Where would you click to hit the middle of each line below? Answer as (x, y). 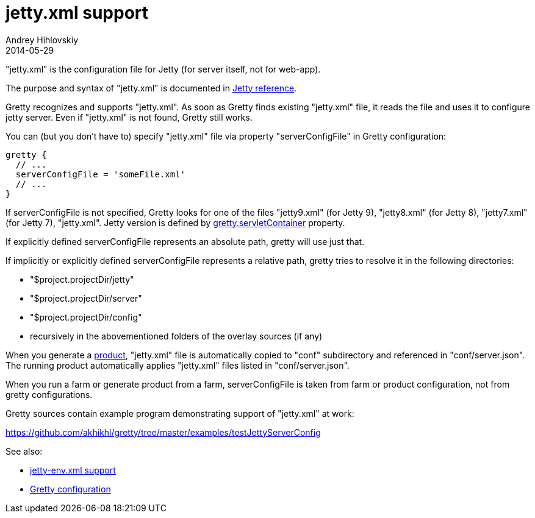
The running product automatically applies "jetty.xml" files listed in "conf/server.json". (178, 365)
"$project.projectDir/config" (86, 317)
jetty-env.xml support (73, 470)
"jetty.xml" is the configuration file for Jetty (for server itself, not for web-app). (163, 69)
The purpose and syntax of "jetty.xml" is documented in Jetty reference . (151, 88)
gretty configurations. (49, 394)
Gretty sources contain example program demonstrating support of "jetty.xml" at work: (180, 413)
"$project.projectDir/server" (86, 298)
